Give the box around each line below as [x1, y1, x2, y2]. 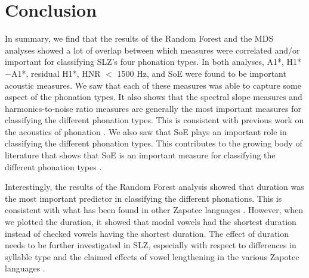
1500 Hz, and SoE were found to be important [117, 67, 286, 79]
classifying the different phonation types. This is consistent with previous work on [5, 114, 304, 126]
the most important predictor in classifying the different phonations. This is [5, 192, 282, 204]
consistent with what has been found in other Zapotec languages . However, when [5, 204, 304, 216]
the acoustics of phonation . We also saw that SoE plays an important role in [5, 125, 287, 138]
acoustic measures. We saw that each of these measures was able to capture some [5, 79, 301, 91]
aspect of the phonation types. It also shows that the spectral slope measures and [5, 90, 302, 103]
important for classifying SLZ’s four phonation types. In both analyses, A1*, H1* [5, 55, 302, 68]
